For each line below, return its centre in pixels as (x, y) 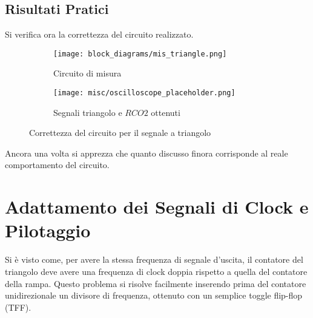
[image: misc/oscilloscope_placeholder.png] (144, 93)
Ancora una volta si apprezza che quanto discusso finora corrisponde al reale (147, 153)
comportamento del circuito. (57, 165)
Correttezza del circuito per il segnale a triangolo (120, 133)
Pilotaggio (48, 230)
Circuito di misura (87, 73)
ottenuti (166, 112)
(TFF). (18, 307)
